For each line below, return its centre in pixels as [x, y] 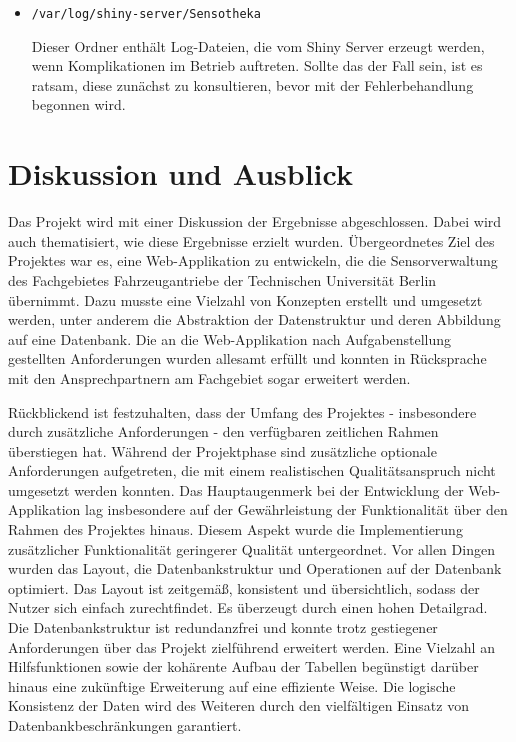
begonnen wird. [78, 104]
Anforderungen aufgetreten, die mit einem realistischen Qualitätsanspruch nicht [252, 470]
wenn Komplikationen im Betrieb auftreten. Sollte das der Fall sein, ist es [257, 65]
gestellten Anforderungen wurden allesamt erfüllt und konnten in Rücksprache [247, 358]
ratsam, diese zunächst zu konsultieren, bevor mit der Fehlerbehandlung [252, 84]
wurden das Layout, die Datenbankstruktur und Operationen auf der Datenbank [255, 568]
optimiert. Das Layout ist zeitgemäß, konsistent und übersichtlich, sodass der [244, 587]
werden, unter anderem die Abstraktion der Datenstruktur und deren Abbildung [254, 319]
